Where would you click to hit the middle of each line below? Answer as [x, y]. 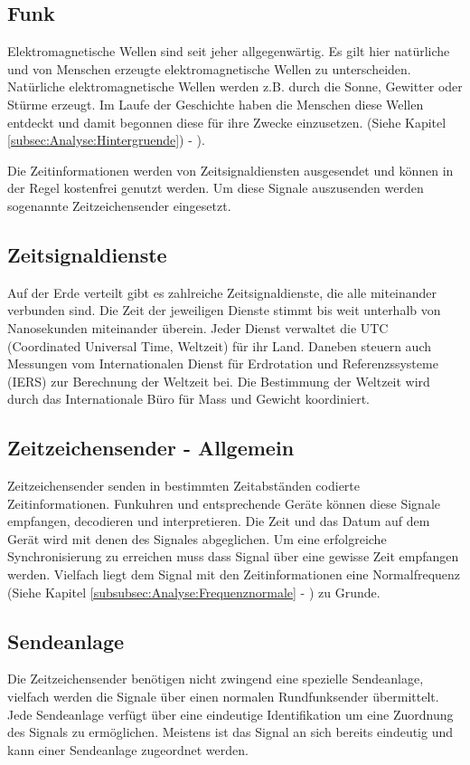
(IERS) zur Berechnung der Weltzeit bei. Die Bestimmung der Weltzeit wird [219, 381]
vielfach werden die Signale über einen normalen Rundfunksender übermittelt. [223, 697]
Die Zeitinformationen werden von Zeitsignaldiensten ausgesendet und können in [230, 170]
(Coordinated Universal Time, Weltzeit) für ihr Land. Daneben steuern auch [219, 345]
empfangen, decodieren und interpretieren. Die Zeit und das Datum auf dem [219, 521]
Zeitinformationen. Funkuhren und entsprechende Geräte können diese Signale [224, 503]
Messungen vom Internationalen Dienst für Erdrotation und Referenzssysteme [223, 363]
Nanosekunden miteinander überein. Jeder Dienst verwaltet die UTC [198, 327]
